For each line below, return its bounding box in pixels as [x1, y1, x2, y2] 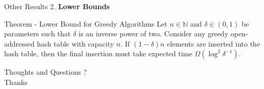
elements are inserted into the [167, 38, 260, 49]
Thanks [4, 76, 28, 87]
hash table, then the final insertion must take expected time [4, 48, 192, 59]
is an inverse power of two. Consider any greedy [78, 28, 229, 39]
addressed [4, 38, 35, 49]
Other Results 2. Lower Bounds [4, 1, 110, 11]
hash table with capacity [36, 38, 114, 49]
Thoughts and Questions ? [4, 66, 87, 77]
